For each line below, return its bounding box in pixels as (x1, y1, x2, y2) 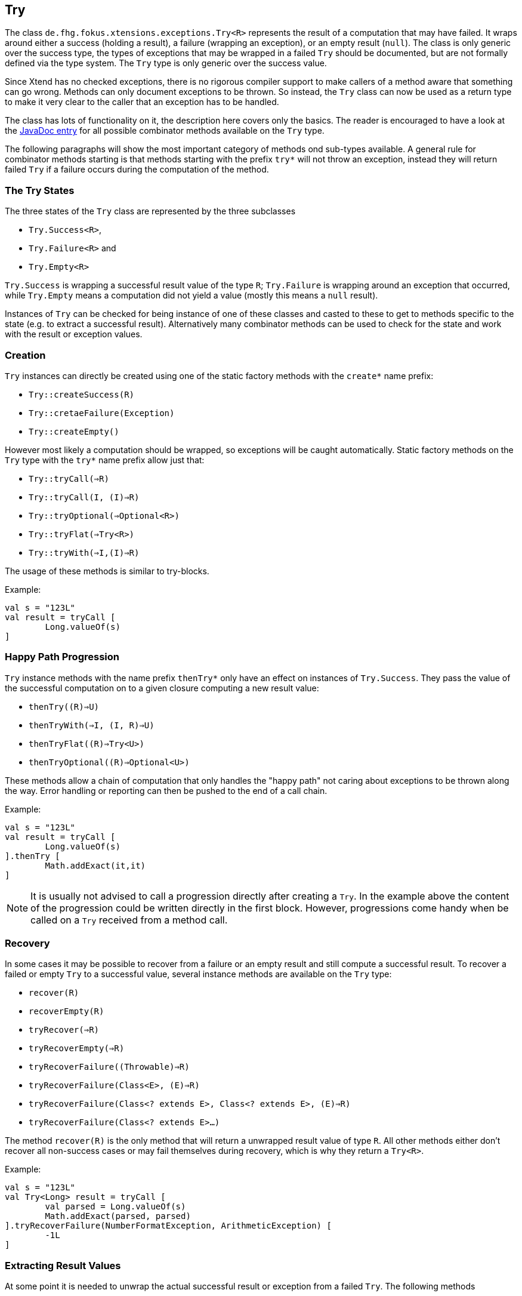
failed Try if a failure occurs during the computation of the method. (5, 164, 269, 175)
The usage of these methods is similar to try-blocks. (5, 565, 209, 576)
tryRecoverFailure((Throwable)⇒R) (29, 1062, 190, 1072)
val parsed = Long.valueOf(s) (45, 1202, 186, 1212)
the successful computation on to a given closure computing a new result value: (5, 682, 319, 693)
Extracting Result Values (5, 1259, 121, 1272)
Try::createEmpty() (29, 426, 119, 436)
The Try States (5, 184, 75, 196)
